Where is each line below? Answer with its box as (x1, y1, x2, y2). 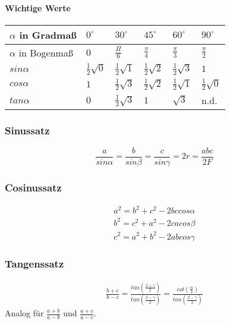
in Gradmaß (19, 27, 77, 42)
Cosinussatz (5, 180, 62, 194)
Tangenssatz (5, 256, 64, 271)
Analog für (5, 307, 44, 319)
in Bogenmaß (18, 45, 73, 59)
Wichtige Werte (5, 1, 71, 14)
